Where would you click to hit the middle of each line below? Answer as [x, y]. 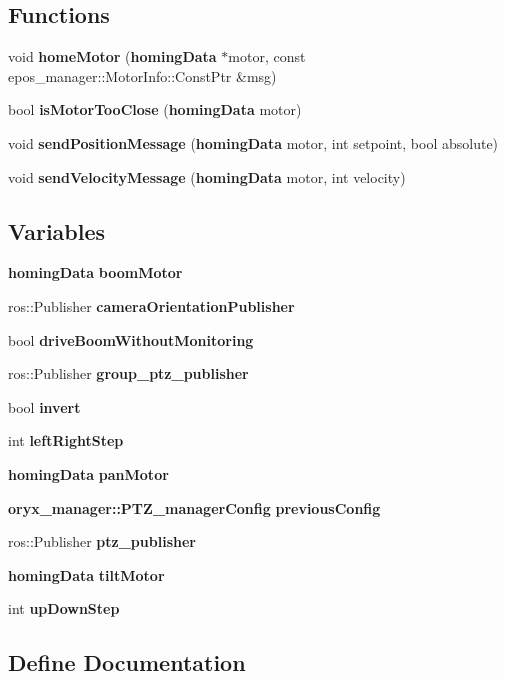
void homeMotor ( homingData [112, 56]
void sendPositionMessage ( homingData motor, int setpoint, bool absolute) [253, 142]
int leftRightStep [66, 440]
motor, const [267, 56]
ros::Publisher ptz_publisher [102, 541]
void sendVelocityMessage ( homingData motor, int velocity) [207, 176]
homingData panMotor [88, 473]
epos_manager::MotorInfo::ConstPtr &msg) [142, 75]
